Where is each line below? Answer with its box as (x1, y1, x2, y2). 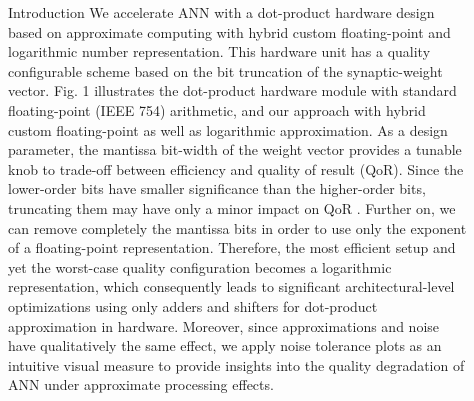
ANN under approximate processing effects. (8, 374, 274, 395)
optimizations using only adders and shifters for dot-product (8, 295, 378, 316)
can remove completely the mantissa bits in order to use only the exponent (8, 217, 467, 238)
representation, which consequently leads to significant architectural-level (8, 276, 455, 297)
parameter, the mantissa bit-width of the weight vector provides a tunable (8, 139, 462, 160)
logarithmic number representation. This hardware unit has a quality (8, 41, 431, 62)
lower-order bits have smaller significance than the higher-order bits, (8, 178, 426, 199)
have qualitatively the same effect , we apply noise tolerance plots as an (8, 335, 442, 356)
